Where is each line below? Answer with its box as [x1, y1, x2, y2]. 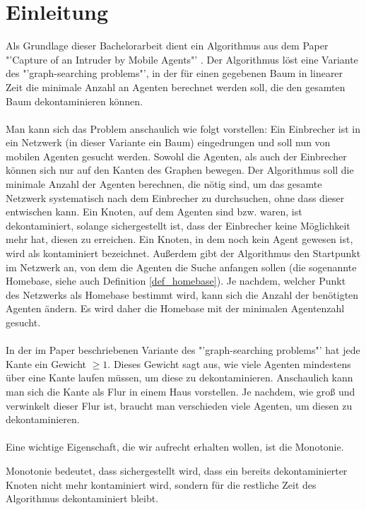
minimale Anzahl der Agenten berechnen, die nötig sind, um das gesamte [6, 177, 322, 191]
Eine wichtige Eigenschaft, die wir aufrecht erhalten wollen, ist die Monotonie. [6, 439, 344, 454]
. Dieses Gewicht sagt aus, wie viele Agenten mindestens [107, 356, 351, 371]
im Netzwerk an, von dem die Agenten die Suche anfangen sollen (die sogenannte [6, 259, 357, 274]
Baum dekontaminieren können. [6, 93, 143, 108]
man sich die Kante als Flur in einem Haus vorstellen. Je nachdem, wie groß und [6, 384, 355, 398]
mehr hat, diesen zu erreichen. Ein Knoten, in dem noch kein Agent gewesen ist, [6, 232, 353, 247]
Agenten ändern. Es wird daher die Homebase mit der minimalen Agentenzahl [6, 301, 345, 316]
